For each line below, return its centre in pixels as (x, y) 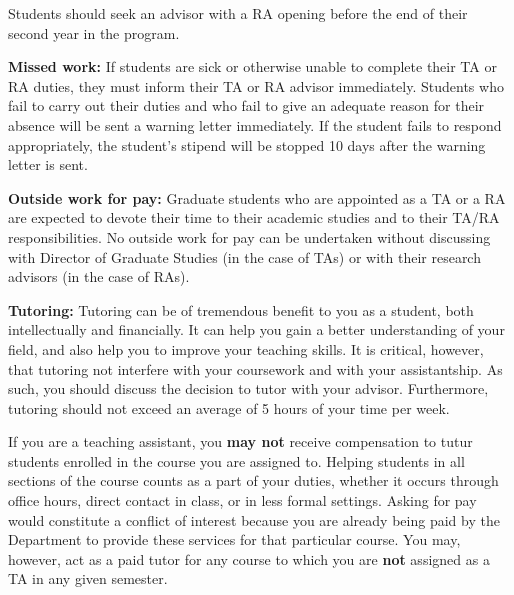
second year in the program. (94, 32)
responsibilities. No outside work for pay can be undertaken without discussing (249, 236)
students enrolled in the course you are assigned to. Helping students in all (236, 460)
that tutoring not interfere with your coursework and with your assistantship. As (255, 368)
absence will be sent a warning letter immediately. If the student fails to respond (255, 124)
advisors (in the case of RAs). (99, 276)
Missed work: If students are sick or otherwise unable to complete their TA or (252, 66)
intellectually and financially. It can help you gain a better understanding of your (256, 329)
